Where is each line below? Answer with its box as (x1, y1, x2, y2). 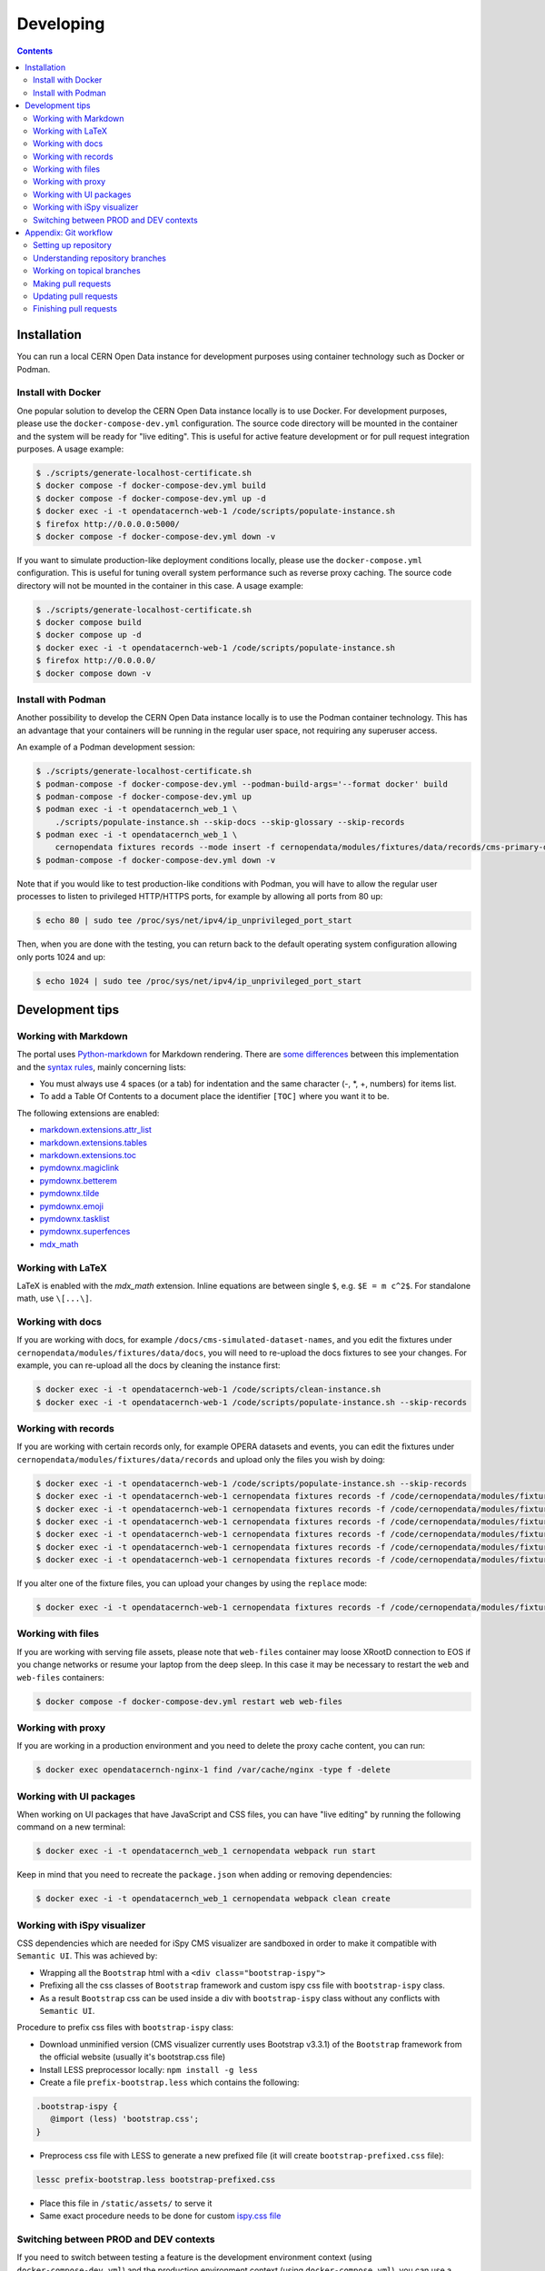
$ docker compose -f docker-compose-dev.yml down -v (35, 531, 276, 541)
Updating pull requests (33, 291, 118, 302)
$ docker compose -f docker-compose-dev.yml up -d (35, 493, 267, 503)
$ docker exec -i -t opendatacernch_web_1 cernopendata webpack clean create (35, 1894, 391, 1904)
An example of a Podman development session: (16, 741, 195, 753)
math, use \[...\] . (16, 1293, 93, 1304)
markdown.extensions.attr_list (39, 1125, 152, 1135)
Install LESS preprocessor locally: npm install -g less (39, 2064, 258, 2075)
